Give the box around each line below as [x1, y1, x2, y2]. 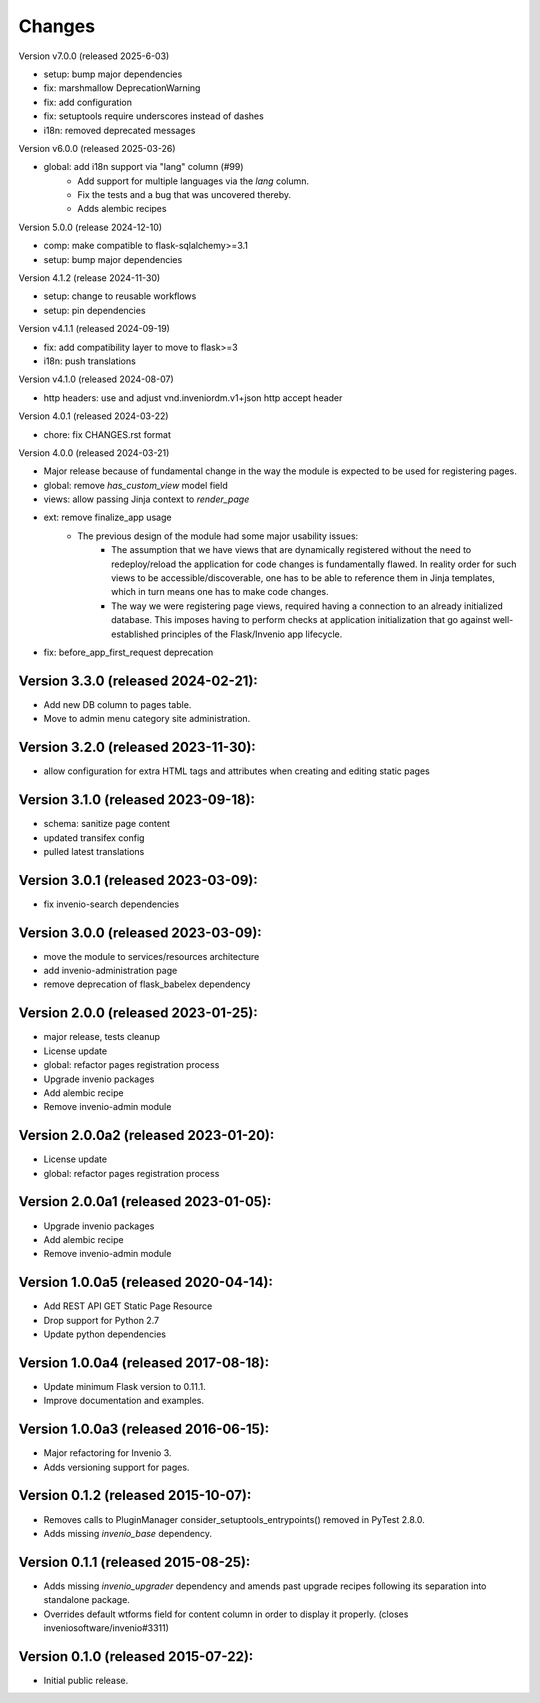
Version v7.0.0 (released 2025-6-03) [18, 50, 170, 62]
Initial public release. [43, 1674, 129, 1686]
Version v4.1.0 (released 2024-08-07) [18, 373, 174, 385]
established [111, 628, 159, 640]
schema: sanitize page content [43, 818, 170, 830]
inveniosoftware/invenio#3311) [43, 1621, 170, 1634]
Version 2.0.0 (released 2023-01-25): [18, 1005, 259, 1022]
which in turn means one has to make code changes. [111, 586, 329, 598]
